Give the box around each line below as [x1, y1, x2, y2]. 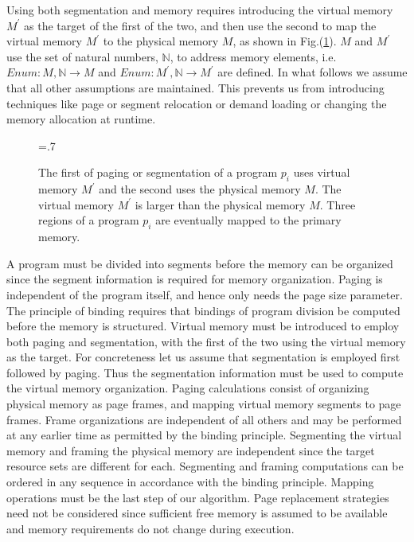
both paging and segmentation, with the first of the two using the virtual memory [6, 333, 406, 349]
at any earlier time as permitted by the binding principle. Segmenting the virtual [6, 427, 402, 443]
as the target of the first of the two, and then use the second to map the [24, 17, 377, 33]
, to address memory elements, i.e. [170, 48, 337, 64]
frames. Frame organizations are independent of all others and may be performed [6, 411, 402, 427]
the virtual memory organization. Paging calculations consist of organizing [6, 380, 369, 396]
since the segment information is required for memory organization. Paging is [6, 271, 383, 287]
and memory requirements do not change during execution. [6, 520, 295, 536]
